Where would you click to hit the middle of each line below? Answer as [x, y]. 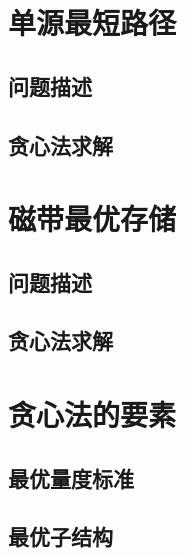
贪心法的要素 [92, 414]
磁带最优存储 [92, 218]
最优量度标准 [71, 477]
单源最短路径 [92, 22]
